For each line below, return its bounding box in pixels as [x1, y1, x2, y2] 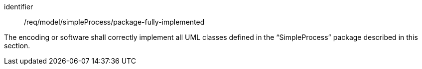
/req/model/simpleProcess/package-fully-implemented [24, 18, 205, 26]
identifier [4, 2, 33, 11]
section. [4, 41, 30, 50]
